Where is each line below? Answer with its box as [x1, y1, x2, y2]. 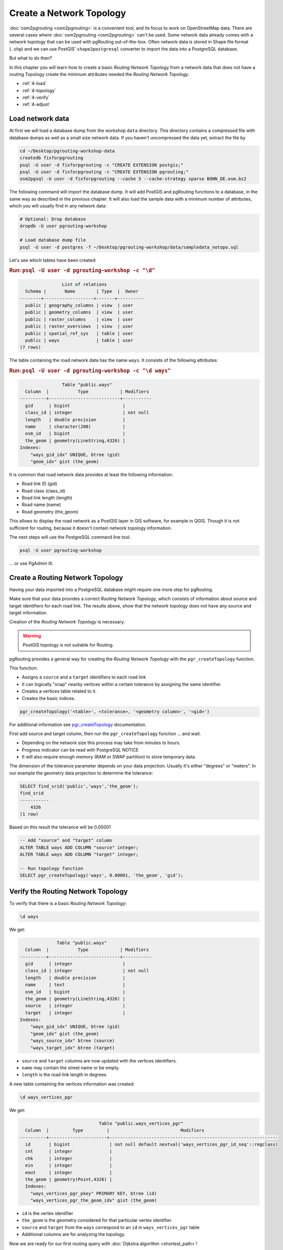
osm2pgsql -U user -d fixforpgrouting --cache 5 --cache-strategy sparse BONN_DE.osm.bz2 [19, 176, 247, 182]
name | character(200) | [25, 423, 125, 429]
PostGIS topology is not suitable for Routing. [22, 642, 114, 648]
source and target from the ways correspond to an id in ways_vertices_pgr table [21, 1224, 200, 1230]
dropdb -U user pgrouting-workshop [19, 223, 107, 229]
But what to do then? [9, 55, 52, 61]
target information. [9, 610, 47, 616]
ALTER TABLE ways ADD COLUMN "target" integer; [19, 851, 138, 857]
